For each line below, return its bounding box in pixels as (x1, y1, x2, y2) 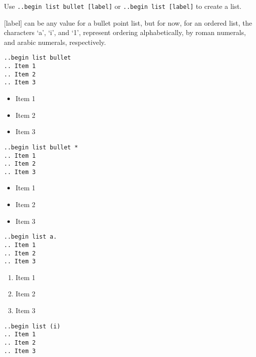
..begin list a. (4, 233, 57, 241)
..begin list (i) (4, 322, 61, 330)
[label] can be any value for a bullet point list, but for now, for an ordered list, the (4, 17, 253, 28)
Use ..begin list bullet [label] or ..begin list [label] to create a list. (4, 1, 242, 11)
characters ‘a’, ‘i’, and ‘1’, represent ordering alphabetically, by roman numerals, (4, 27, 246, 37)
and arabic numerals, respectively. (4, 36, 106, 47)
